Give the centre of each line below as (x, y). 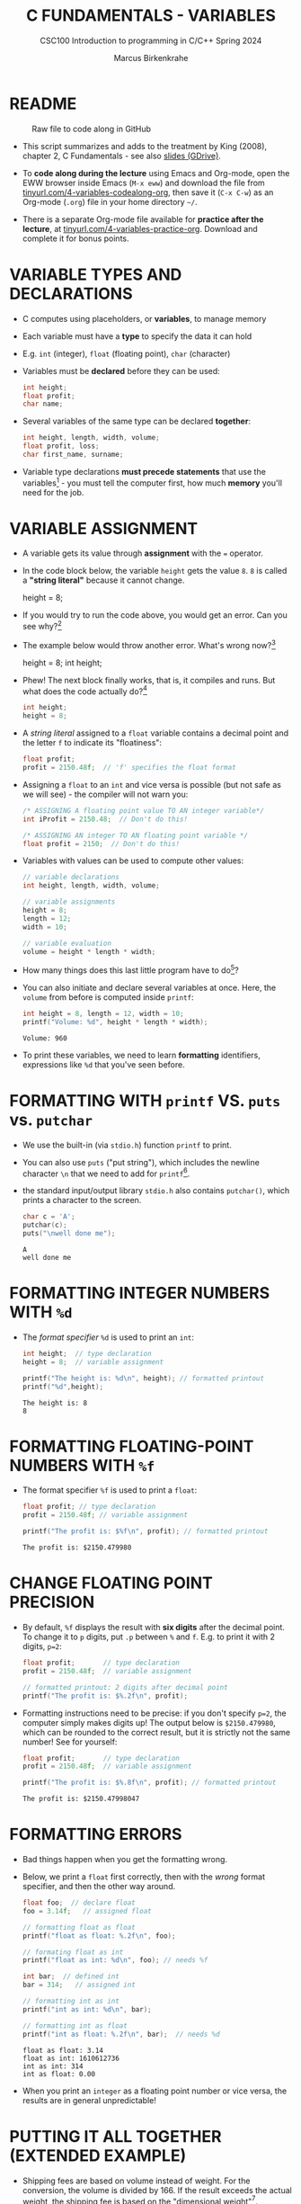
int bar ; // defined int (71, 1976)
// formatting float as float (79, 1927)
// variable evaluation (67, 943)
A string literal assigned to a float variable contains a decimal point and (155, 733)
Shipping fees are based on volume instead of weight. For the (136, 2181)
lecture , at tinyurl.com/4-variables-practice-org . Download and (140, 228)
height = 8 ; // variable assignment (93, 1362)
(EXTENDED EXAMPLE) (98, 2155)
